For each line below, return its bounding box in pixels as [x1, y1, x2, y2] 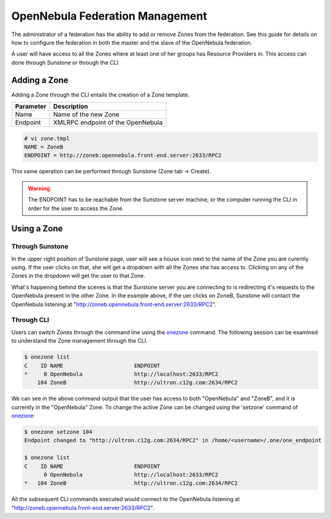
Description [53, 102, 88, 111]
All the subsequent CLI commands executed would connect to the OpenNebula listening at [11, 496, 240, 503]
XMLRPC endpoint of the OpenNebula [53, 118, 163, 127]
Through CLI [11, 316, 49, 324]
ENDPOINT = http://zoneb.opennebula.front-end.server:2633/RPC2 [24, 152, 222, 159]
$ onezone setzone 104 [24, 428, 93, 436]
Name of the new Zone [53, 110, 120, 119]
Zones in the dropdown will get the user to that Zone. [11, 272, 145, 280]
